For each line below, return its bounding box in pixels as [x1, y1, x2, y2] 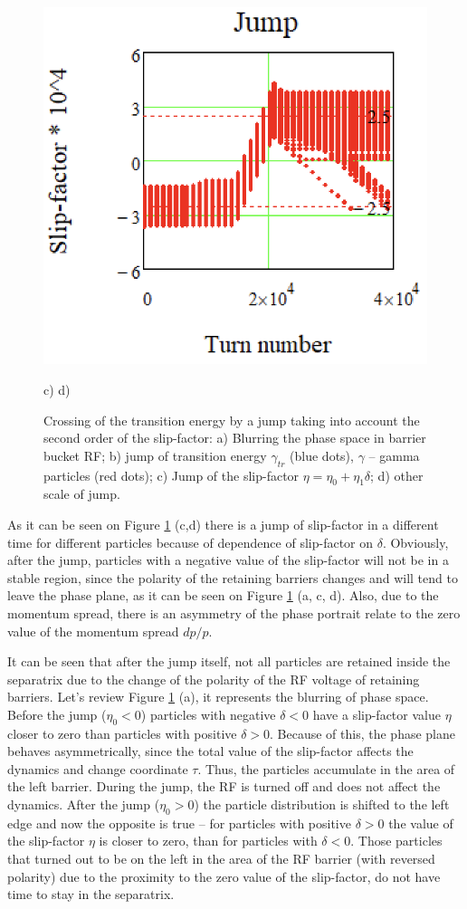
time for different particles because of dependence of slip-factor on [7, 532, 374, 551]
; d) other [370, 465, 424, 484]
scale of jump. [43, 484, 120, 503]
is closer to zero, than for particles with [99, 831, 318, 850]
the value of [388, 813, 453, 832]
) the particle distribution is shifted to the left [194, 795, 450, 814]
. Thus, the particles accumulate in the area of [197, 759, 455, 778]
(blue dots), [290, 445, 354, 464]
